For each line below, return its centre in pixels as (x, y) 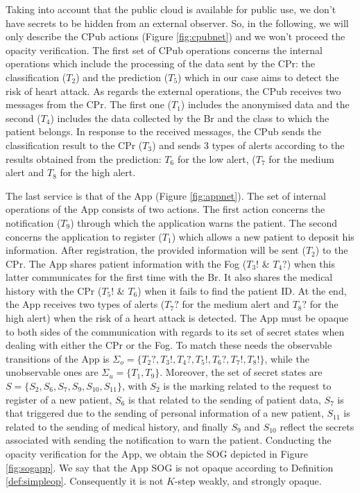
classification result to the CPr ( (74, 145)
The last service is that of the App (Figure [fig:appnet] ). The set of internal (166, 195)
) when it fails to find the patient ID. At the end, (242, 290)
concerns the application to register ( (84, 236)
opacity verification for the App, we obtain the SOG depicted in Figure (157, 453)
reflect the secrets (317, 426)
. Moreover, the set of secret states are (241, 372)
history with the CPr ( (54, 290)
